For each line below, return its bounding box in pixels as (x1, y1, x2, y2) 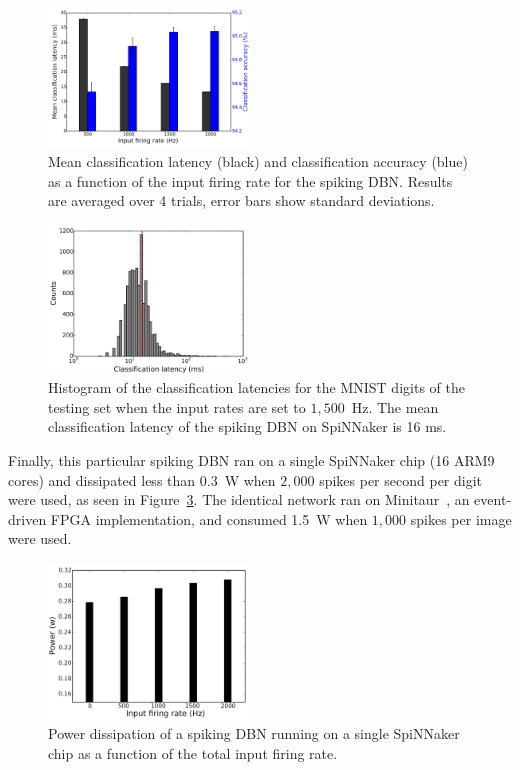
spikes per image (410, 508, 512, 529)
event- (474, 489, 512, 510)
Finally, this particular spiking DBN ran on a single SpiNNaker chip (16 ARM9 (8, 449, 495, 470)
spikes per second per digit (319, 469, 483, 490)
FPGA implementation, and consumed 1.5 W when (50, 508, 368, 529)
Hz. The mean (351, 396, 439, 417)
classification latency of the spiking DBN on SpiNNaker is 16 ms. (48, 416, 447, 437)
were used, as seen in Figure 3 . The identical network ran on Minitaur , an (8, 489, 470, 510)
